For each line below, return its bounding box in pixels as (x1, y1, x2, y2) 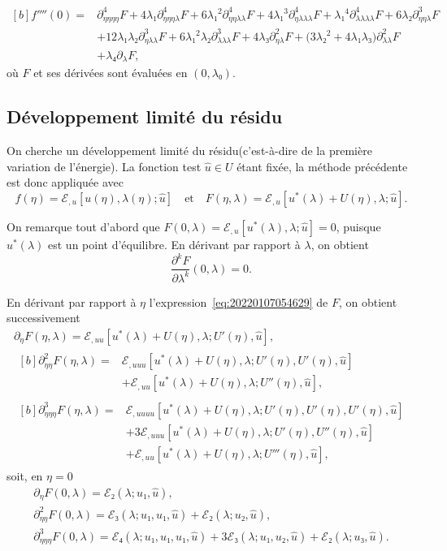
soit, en (7, 467, 43, 484)
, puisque (336, 218, 381, 235)
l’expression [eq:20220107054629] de (149, 293, 328, 310)
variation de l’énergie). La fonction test (7, 157, 202, 174)
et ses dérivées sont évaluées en (33, 64, 188, 81)
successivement (7, 309, 80, 326)
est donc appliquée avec (7, 174, 124, 191)
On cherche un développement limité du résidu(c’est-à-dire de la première (7, 142, 372, 159)
